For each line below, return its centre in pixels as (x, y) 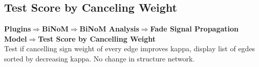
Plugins (18, 29)
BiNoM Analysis (109, 29)
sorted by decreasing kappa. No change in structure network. (100, 58)
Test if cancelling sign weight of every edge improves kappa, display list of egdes (130, 48)
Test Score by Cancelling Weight (97, 38)
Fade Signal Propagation (195, 29)
